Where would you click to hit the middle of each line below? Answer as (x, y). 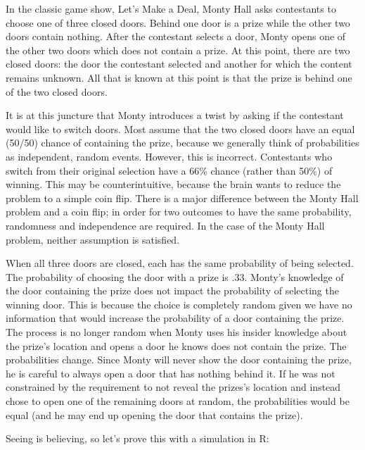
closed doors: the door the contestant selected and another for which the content (179, 64)
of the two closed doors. (57, 91)
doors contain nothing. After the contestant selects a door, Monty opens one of (176, 36)
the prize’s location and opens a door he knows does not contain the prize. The (176, 345)
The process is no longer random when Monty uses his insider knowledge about (177, 332)
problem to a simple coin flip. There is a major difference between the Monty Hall (182, 198)
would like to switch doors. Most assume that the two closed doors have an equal (180, 129)
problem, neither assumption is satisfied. (93, 239)
